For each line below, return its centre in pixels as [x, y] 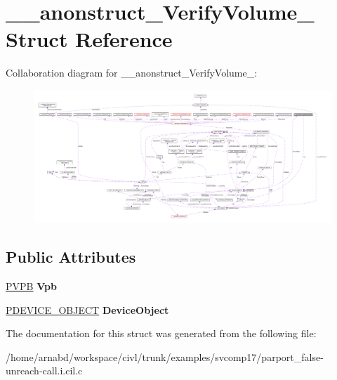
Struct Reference [89, 39]
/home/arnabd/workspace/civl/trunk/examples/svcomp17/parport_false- [165, 356]
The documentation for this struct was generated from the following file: [161, 333]
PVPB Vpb [31, 286]
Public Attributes [71, 257]
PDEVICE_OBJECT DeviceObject [87, 309]
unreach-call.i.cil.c [44, 371]
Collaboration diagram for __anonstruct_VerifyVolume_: [132, 73]
